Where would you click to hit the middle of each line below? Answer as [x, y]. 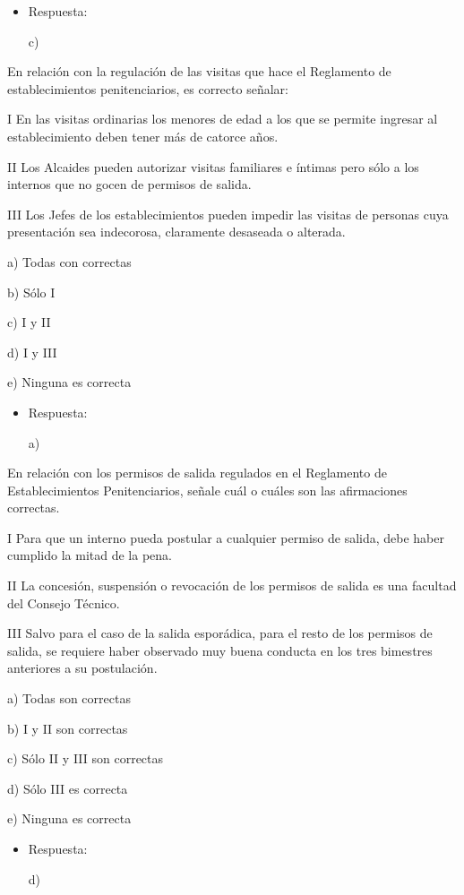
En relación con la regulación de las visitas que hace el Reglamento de [199, 71]
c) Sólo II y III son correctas [86, 758]
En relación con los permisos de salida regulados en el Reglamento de [197, 473]
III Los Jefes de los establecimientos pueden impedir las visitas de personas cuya [228, 214]
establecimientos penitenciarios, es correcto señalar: [148, 88]
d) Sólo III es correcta [68, 788]
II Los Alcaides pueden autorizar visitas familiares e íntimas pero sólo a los [213, 166]
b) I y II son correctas [68, 728]
